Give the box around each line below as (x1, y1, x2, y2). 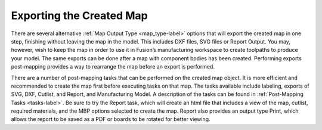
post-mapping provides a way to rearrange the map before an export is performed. (11, 63, 215, 70)
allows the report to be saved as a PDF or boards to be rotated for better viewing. (11, 116, 211, 123)
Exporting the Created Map (11, 9, 148, 22)
